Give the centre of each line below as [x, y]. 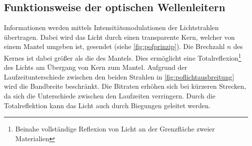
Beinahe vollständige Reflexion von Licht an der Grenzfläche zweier [115, 129]
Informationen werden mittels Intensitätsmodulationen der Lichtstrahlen [111, 27]
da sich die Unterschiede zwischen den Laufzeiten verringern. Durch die [110, 96]
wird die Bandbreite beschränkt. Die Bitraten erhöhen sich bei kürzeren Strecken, [125, 86]
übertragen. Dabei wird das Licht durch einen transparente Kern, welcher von [119, 37]
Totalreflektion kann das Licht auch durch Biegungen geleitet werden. [107, 105]
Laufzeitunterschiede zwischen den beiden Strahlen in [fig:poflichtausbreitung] [119, 76]
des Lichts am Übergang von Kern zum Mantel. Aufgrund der [96, 67]
